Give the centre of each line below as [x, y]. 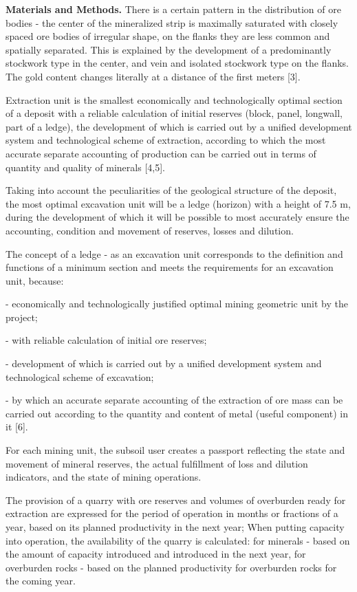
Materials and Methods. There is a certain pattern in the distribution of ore [173, 9]
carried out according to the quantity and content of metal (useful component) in [177, 413]
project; [22, 317]
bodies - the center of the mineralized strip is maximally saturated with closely [172, 22]
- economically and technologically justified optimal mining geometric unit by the [177, 304]
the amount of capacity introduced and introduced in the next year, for [156, 554]
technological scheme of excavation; [80, 376]
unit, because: [35, 280]
